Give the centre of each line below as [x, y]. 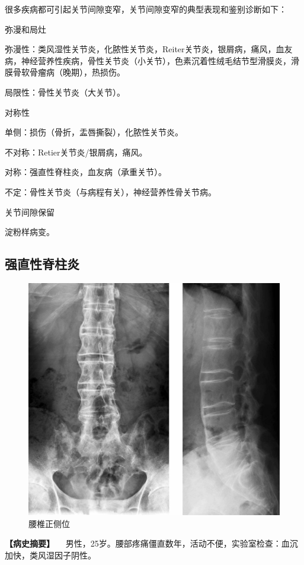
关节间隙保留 [30, 212]
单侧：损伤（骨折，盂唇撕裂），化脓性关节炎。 [94, 132]
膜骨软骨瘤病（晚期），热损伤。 [65, 72]
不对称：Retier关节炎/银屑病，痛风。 [76, 152]
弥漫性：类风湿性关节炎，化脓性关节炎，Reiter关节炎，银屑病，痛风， [140, 49]
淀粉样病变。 [30, 232]
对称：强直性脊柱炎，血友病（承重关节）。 [86, 172]
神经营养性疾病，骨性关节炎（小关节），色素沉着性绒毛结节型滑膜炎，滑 [160, 60]
